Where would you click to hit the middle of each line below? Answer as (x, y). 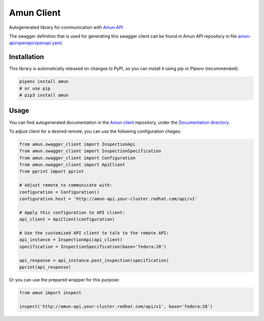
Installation (26, 57)
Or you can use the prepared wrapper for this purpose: (64, 280)
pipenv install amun (44, 81)
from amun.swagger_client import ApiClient (72, 165)
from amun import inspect (50, 292)
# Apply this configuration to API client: (72, 212)
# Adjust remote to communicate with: (66, 185)
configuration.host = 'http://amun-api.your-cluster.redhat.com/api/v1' (108, 199)
